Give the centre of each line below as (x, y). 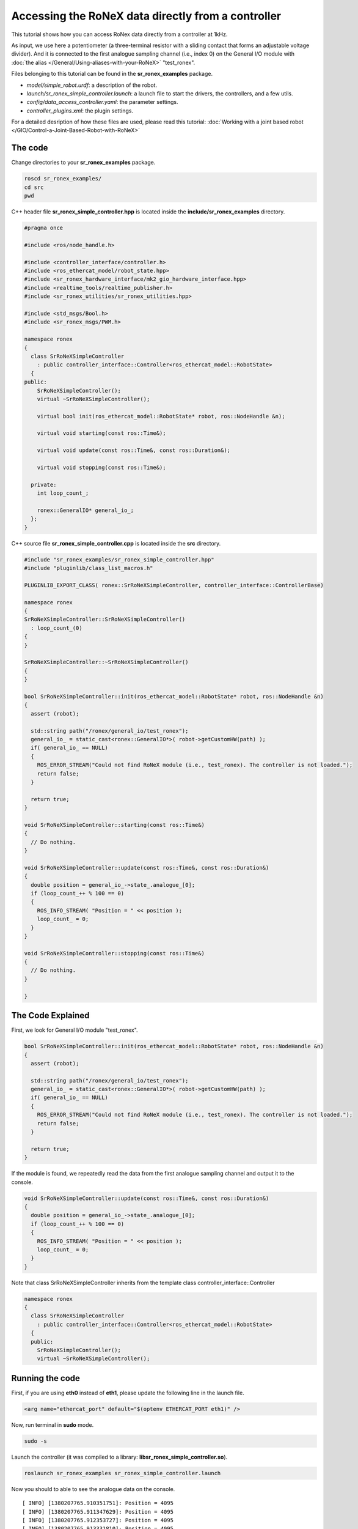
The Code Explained (50, 1016)
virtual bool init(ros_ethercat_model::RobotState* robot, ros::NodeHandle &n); (161, 416)
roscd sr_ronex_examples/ (63, 179)
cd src (34, 187)
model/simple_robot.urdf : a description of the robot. (92, 85)
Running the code (46, 1378)
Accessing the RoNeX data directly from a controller (146, 16)
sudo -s (35, 1441)
